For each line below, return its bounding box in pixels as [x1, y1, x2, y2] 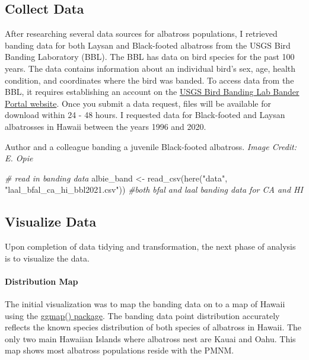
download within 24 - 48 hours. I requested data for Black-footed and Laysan [5, 109, 285, 121]
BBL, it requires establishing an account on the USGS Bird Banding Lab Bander [5, 85, 300, 98]
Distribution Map [5, 275, 78, 287]
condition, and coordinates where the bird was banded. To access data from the [5, 74, 294, 86]
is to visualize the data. [5, 251, 90, 264]
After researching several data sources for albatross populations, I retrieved [5, 27, 278, 40]
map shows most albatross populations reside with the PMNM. [5, 344, 234, 356]
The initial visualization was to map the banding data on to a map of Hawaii [5, 298, 285, 310]
